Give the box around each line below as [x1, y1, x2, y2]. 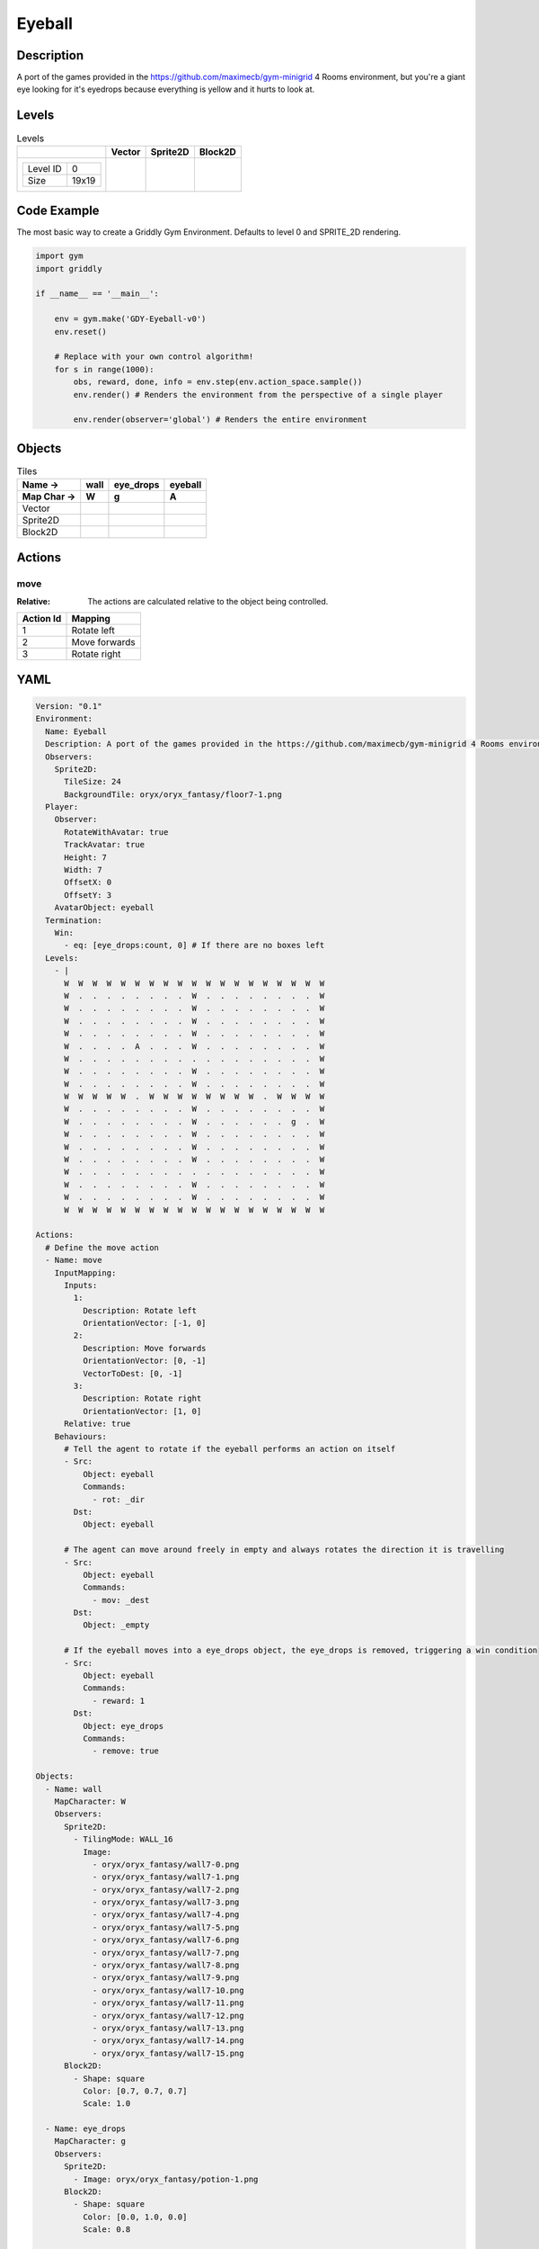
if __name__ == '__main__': [35, 289, 159, 299]
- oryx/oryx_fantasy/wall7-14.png [92, 2036, 244, 2046]
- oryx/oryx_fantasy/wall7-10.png [92, 1985, 244, 1995]
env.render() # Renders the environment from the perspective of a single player [73, 390, 444, 399]
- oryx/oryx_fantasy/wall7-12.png [92, 2011, 244, 2021]
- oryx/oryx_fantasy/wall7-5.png [92, 1922, 240, 1932]
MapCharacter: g [54, 2137, 126, 2146]
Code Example [16, 203, 100, 219]
